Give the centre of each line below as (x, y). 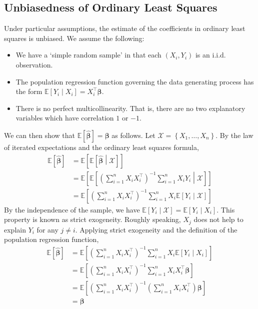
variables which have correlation (65, 118)
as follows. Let (133, 135)
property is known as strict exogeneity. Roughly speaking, (92, 219)
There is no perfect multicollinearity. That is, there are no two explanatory (130, 108)
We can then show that (40, 135)
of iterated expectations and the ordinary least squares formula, (101, 147)
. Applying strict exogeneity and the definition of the (156, 229)
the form (29, 91)
